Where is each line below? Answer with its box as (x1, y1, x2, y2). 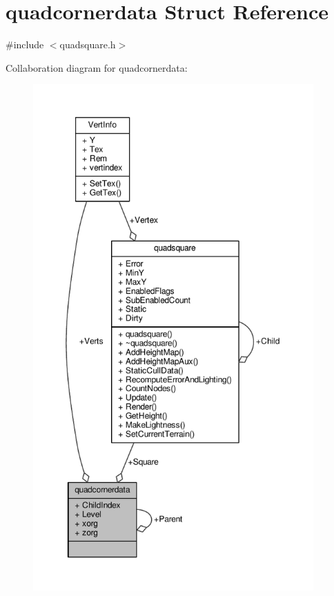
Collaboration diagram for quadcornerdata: (6, 60, 188, 74)
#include (6, 37, 44, 52)
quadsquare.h (59, 37, 116, 52)
